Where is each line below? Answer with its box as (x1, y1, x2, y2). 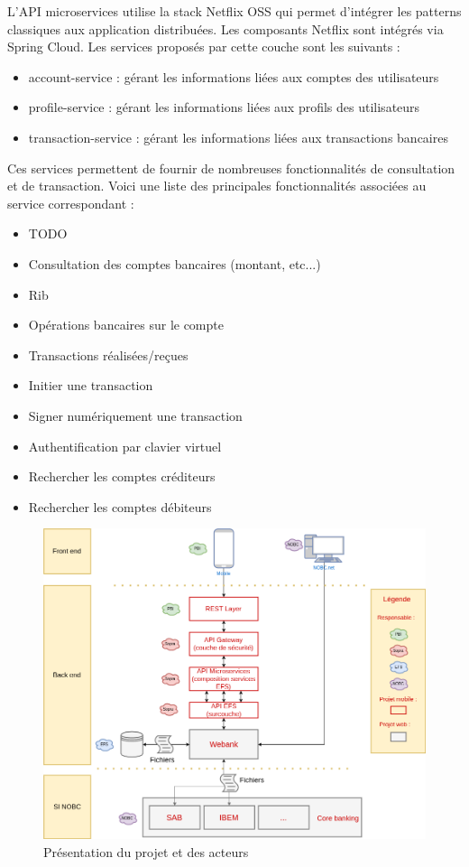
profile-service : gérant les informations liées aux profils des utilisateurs (28, 98, 420, 117)
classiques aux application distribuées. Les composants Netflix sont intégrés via (7, 19, 444, 38)
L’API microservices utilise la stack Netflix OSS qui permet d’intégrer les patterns (7, 2, 462, 20)
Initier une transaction (28, 376, 153, 395)
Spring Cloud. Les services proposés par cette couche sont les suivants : (7, 37, 400, 56)
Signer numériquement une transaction (28, 406, 243, 424)
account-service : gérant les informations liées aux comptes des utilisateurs (28, 67, 439, 86)
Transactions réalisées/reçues (28, 345, 189, 364)
